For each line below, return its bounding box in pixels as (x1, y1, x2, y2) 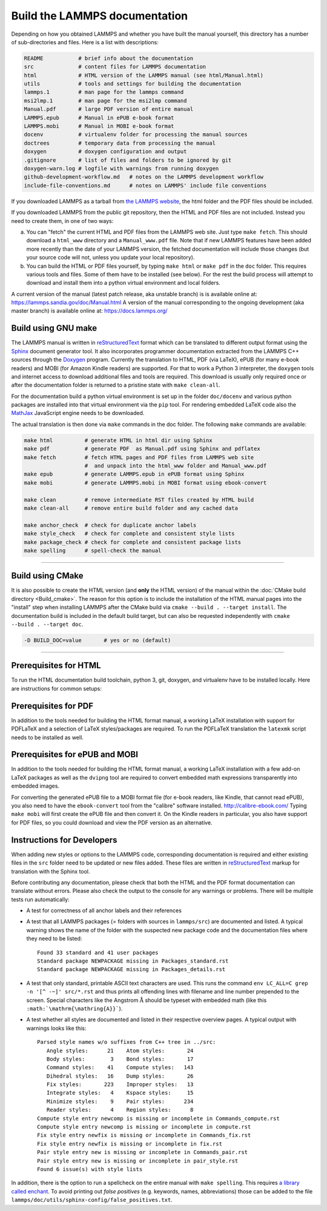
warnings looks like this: (26, 1024, 87, 1032)
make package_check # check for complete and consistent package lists (24, 539, 242, 545)
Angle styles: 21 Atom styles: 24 (46, 1047, 194, 1054)
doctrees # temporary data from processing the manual (24, 139, 216, 147)
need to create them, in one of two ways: (11, 217, 114, 224)
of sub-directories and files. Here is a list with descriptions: (11, 38, 159, 45)
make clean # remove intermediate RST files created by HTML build (24, 496, 254, 503)
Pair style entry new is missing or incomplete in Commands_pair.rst (37, 1149, 248, 1156)
